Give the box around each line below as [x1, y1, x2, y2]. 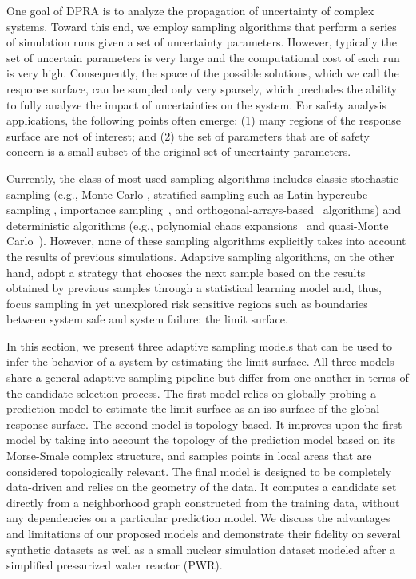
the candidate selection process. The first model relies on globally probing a [6, 384, 376, 401]
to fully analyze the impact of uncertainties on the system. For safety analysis [6, 96, 386, 113]
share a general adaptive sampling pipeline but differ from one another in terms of [6, 369, 409, 386]
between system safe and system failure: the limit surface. [6, 311, 288, 327]
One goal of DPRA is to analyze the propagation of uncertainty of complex [6, 2, 374, 18]
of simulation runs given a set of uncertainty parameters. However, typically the [6, 34, 397, 50]
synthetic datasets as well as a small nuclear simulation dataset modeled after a [6, 541, 396, 557]
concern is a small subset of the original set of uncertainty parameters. [6, 143, 351, 160]
